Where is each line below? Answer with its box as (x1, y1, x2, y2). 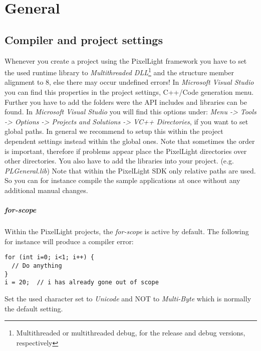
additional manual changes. (5, 185, 88, 195)
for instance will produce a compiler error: (5, 236, 134, 246)
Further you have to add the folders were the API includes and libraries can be (5, 96, 247, 107)
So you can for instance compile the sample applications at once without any (5, 175, 240, 186)
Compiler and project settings (5, 32, 163, 47)
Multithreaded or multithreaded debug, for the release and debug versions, (16, 327, 245, 338)
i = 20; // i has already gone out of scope (5, 279, 159, 286)
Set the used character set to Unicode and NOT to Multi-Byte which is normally (5, 293, 251, 303)
